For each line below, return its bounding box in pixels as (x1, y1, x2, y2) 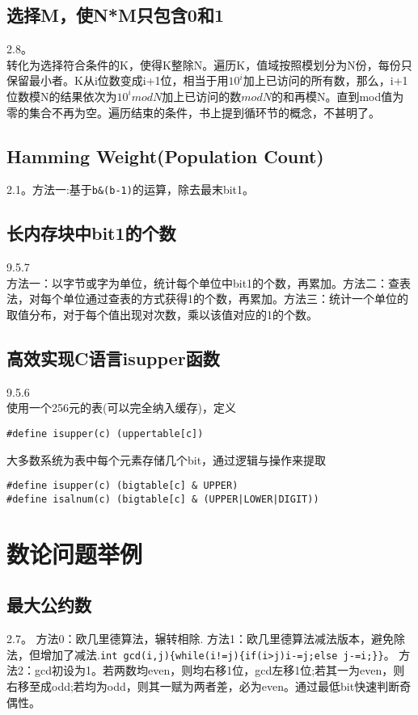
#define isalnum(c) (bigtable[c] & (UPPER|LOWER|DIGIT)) (6, 493, 319, 505)
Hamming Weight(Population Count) (6, 143, 324, 168)
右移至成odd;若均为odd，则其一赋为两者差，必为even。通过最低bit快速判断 (6, 677, 400, 694)
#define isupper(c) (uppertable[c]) (6, 428, 204, 440)
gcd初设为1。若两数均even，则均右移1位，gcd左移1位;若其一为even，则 (34, 662, 405, 679)
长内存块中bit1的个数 (6, 221, 176, 246)
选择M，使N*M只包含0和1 (6, 2, 224, 27)
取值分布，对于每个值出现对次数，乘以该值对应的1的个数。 (6, 306, 318, 323)
